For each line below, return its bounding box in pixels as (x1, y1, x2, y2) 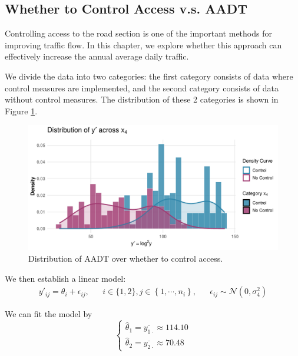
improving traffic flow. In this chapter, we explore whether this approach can (5, 38, 282, 51)
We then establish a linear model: (5, 272, 126, 284)
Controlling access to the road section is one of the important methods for (5, 27, 272, 39)
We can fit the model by (5, 308, 92, 320)
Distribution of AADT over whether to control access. (28, 252, 223, 264)
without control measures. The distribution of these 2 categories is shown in (5, 93, 279, 106)
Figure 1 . (5, 104, 38, 117)
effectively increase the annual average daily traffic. (5, 50, 189, 62)
